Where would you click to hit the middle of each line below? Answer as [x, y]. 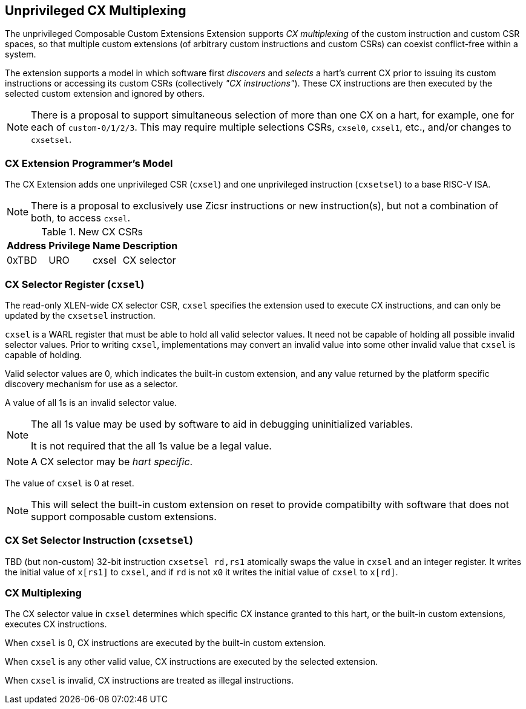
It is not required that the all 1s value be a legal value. [151, 446]
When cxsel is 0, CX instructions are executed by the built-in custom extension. [166, 643]
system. [21, 54]
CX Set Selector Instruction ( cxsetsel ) [99, 541]
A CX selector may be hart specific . [112, 461]
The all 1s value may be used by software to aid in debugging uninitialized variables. [222, 424]
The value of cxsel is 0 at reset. [70, 483]
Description [150, 246]
